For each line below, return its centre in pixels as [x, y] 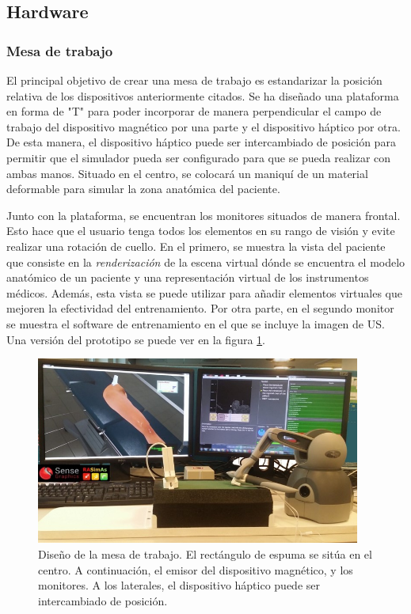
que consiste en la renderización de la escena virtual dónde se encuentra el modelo [206, 262]
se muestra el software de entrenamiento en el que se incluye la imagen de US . [196, 323]
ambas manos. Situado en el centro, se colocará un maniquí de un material [187, 173]
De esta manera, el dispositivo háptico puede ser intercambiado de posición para [201, 142]
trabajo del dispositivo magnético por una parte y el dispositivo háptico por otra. [204, 126]
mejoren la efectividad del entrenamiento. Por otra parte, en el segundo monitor [200, 308]
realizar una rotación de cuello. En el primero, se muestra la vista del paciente [196, 246]
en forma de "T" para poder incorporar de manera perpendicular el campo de [194, 111]
